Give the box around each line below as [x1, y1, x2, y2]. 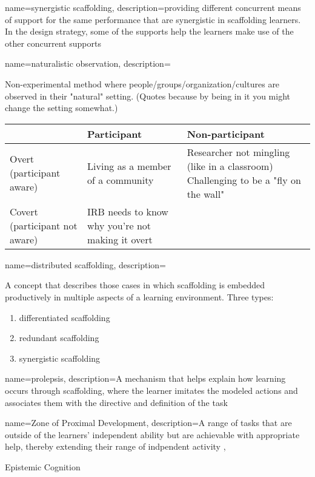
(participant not [10, 218, 78, 232]
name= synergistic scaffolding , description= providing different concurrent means [5, 1, 301, 13]
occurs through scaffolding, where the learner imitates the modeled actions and [5, 384, 298, 396]
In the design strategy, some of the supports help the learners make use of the [5, 25, 294, 38]
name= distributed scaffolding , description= [5, 258, 166, 271]
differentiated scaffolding [19, 311, 110, 323]
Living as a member [87, 158, 171, 173]
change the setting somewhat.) [5, 101, 118, 114]
